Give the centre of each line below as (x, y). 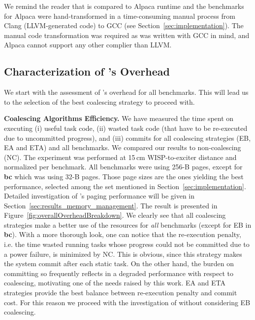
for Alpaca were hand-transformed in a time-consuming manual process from (120, 16)
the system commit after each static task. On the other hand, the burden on (119, 263)
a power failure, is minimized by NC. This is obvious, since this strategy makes (123, 254)
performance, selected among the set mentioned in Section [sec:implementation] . (125, 186)
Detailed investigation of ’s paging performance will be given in (99, 196)
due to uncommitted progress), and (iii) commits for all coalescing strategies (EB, (127, 138)
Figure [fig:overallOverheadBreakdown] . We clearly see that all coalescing (115, 215)
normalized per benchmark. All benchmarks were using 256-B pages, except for (123, 167)
